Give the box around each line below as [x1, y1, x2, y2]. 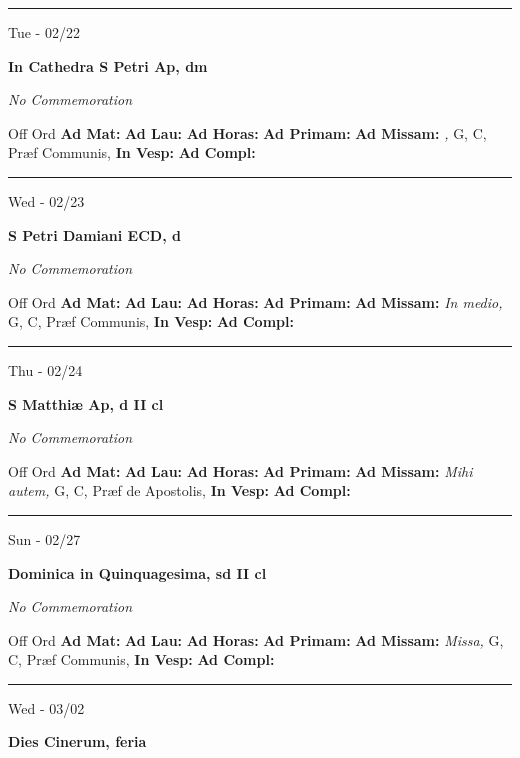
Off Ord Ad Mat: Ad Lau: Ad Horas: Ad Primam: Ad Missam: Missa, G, [8, 629, 504, 650]
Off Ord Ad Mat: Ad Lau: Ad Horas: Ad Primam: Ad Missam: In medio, [8, 291, 503, 312]
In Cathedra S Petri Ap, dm [8, 55, 208, 76]
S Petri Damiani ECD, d [8, 224, 181, 245]
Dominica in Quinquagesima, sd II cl [8, 562, 267, 583]
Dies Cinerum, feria [8, 731, 147, 752]
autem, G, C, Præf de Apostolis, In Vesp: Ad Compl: [8, 480, 351, 501]
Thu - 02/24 [8, 359, 83, 380]
